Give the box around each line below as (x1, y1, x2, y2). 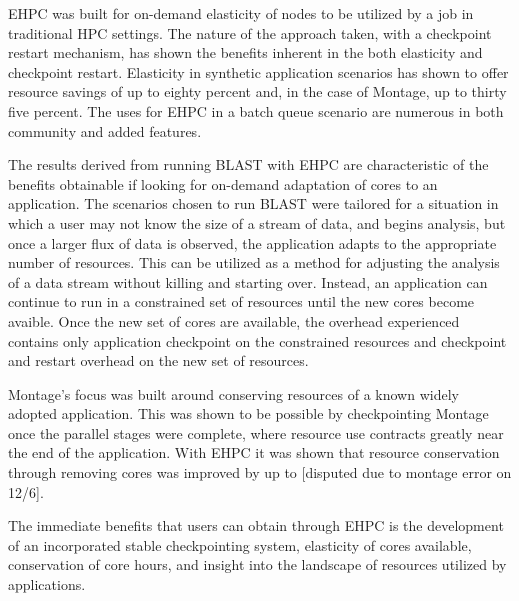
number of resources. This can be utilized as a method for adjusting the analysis (8, 252, 500, 273)
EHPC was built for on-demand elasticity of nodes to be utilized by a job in (8, 3, 474, 23)
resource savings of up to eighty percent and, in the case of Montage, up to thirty (8, 81, 507, 102)
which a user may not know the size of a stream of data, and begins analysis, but (8, 212, 506, 233)
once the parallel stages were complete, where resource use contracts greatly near (8, 422, 504, 443)
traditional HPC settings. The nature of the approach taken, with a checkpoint (8, 22, 492, 43)
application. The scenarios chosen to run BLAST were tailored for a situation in (8, 193, 499, 214)
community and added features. (8, 120, 202, 141)
